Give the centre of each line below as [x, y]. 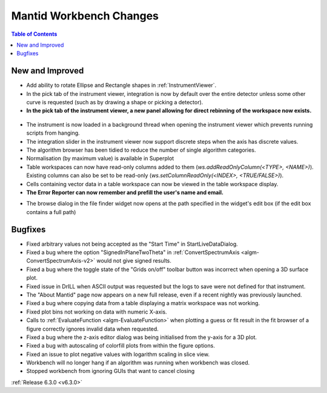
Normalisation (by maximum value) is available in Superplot [100, 158]
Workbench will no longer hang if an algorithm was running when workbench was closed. [138, 363]
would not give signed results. [134, 261]
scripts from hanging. [53, 133]
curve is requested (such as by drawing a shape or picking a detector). [115, 102]
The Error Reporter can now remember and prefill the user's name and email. [125, 192]
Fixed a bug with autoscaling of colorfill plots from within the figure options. [121, 346]
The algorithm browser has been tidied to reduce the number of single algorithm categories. [141, 150]
